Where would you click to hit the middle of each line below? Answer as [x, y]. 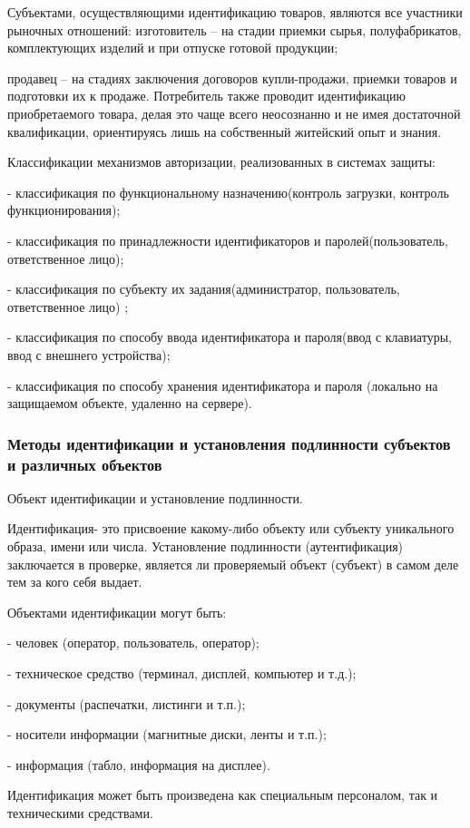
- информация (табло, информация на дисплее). [139, 764]
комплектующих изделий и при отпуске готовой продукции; [173, 48]
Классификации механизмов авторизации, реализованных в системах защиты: [221, 162]
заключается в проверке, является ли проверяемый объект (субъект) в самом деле [233, 564]
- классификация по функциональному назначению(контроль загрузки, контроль [228, 192]
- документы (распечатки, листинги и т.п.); [127, 703]
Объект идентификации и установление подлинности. [155, 497]
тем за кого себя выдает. [75, 582]
